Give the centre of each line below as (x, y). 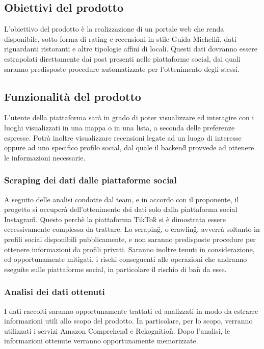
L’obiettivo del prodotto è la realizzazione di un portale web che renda (114, 29)
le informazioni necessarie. (45, 157)
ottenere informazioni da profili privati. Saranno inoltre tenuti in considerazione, (129, 249)
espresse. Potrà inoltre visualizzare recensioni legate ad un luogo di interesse (123, 137)
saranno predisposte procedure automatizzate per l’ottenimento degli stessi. (122, 69)
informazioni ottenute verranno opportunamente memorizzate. (101, 341)
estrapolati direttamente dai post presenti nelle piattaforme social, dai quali (122, 58)
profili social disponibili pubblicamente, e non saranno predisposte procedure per (130, 239)
